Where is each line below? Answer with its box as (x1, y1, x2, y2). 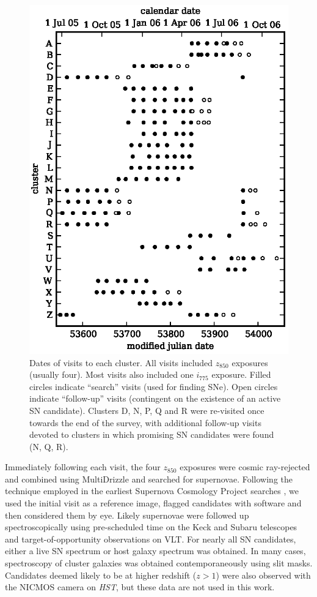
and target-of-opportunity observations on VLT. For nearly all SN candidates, (5, 532, 296, 545)
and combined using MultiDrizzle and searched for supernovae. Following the (5, 472, 293, 485)
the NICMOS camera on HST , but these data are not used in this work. (5, 580, 275, 593)
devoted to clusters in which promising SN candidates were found (29, 428, 274, 441)
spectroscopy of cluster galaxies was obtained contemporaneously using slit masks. (5, 557, 313, 569)
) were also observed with (216, 568, 311, 581)
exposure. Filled (211, 368, 271, 381)
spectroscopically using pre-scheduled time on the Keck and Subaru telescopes (5, 520, 297, 533)
